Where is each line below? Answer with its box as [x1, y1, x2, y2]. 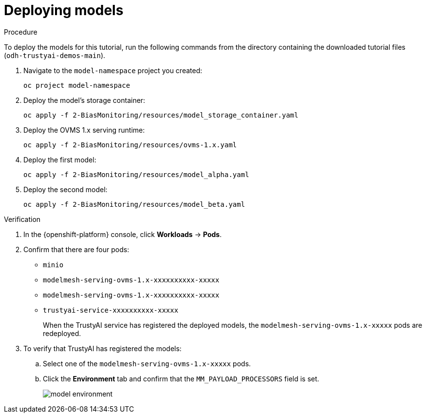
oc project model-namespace [23, 81, 130, 89]
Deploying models [4, 2, 124, 19]
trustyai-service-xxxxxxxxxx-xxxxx [43, 306, 179, 314]
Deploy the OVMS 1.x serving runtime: [23, 125, 145, 134]
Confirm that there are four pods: [23, 245, 130, 254]
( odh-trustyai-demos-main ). [4, 51, 106, 60]
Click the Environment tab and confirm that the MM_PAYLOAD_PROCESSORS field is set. [43, 374, 319, 383]
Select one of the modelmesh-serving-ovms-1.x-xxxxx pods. [43, 359, 251, 368]
